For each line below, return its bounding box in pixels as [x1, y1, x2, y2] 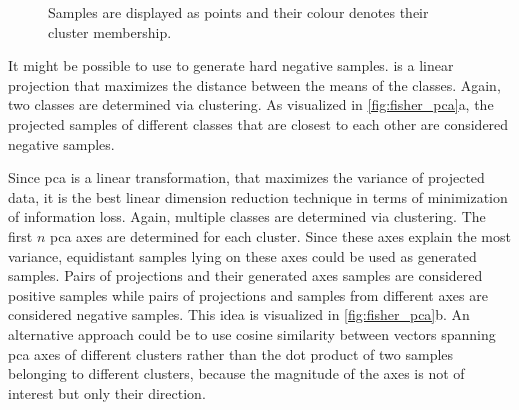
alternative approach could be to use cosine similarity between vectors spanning [8, 323, 496, 344]
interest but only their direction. [8, 382, 206, 403]
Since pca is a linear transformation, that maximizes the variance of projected [8, 167, 485, 188]
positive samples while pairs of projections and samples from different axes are [8, 284, 488, 305]
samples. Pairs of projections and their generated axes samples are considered [8, 265, 483, 286]
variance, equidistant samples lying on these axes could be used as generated [8, 245, 477, 266]
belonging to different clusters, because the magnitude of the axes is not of [8, 363, 465, 384]
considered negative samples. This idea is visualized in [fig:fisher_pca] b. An [8, 304, 470, 325]
